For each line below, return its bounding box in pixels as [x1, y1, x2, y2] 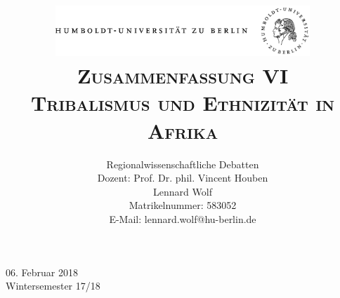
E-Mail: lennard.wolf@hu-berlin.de [109, 211, 256, 226]
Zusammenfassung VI [77, 61, 289, 90]
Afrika [147, 116, 218, 144]
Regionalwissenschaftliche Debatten [106, 156, 259, 171]
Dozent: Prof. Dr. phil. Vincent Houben [97, 170, 268, 185]
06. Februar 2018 [6, 264, 78, 279]
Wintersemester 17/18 [6, 278, 100, 293]
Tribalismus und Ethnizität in [30, 88, 335, 117]
